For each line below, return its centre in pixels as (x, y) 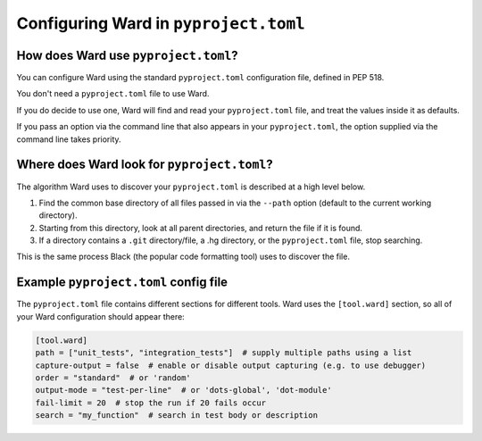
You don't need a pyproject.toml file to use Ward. (113, 94)
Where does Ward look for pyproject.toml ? (145, 165)
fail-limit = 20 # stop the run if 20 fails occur (151, 403)
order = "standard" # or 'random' (113, 378)
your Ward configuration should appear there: (100, 316)
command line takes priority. (69, 139)
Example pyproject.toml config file (122, 283)
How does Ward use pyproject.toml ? (127, 55)
